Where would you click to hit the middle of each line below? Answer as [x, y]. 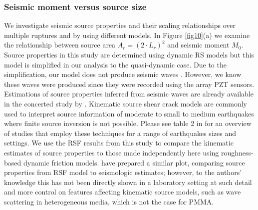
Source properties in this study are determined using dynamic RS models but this [129, 54]
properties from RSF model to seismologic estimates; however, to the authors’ [123, 172]
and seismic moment [198, 45]
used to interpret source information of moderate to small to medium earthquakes [129, 113]
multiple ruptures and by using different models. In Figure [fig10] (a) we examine [127, 35]
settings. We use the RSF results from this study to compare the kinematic [119, 143]
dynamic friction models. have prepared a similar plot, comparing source [134, 162]
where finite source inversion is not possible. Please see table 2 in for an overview [128, 123]
